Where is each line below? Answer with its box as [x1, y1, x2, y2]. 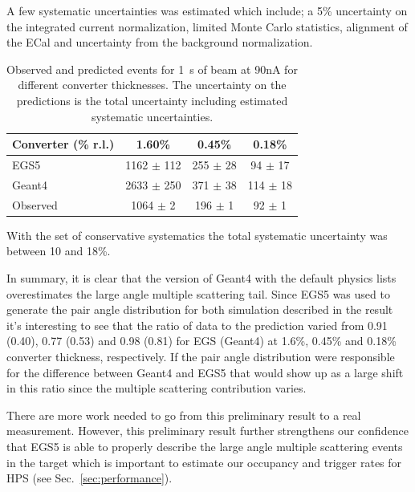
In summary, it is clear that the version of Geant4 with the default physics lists [6, 269, 397, 286]
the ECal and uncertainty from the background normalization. [6, 34, 313, 51]
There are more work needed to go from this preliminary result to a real [6, 406, 361, 423]
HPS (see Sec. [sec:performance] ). [6, 470, 173, 486]
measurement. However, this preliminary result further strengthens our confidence [6, 422, 409, 439]
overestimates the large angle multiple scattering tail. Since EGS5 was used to [6, 285, 390, 302]
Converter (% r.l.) [12, 136, 115, 152]
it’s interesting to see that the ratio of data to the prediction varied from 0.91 [6, 316, 388, 333]
